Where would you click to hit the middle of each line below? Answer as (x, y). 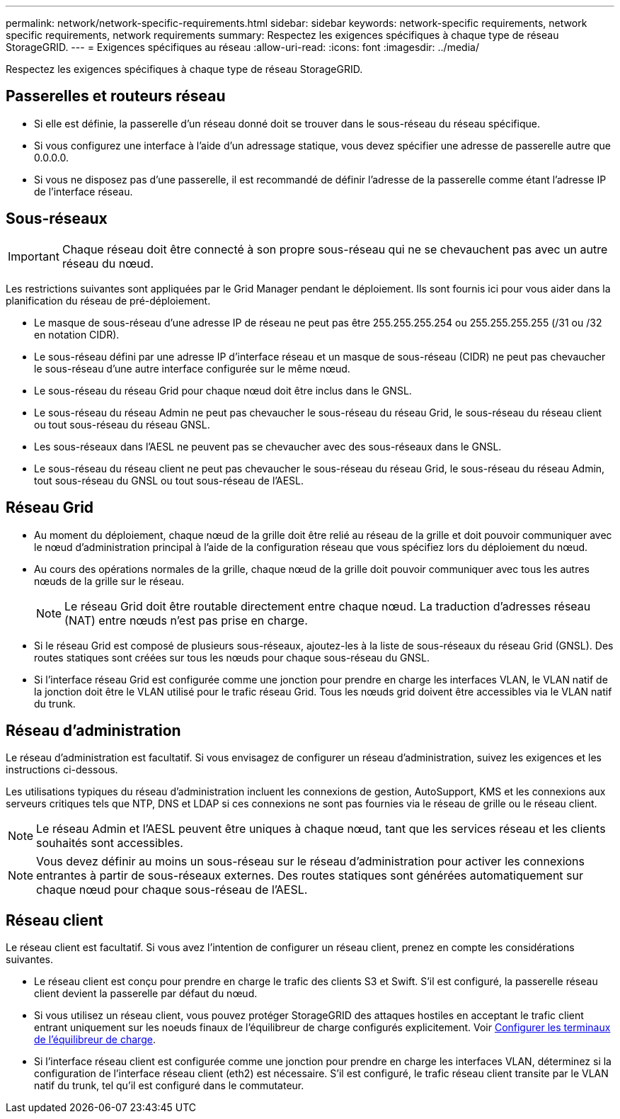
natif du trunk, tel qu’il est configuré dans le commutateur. (169, 1086)
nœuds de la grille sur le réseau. (109, 581)
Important (34, 256)
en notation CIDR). (77, 334)
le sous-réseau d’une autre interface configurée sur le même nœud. (192, 368)
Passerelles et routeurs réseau (116, 96)
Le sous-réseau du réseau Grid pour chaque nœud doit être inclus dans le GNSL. (223, 390)
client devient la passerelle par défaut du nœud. (146, 994)
